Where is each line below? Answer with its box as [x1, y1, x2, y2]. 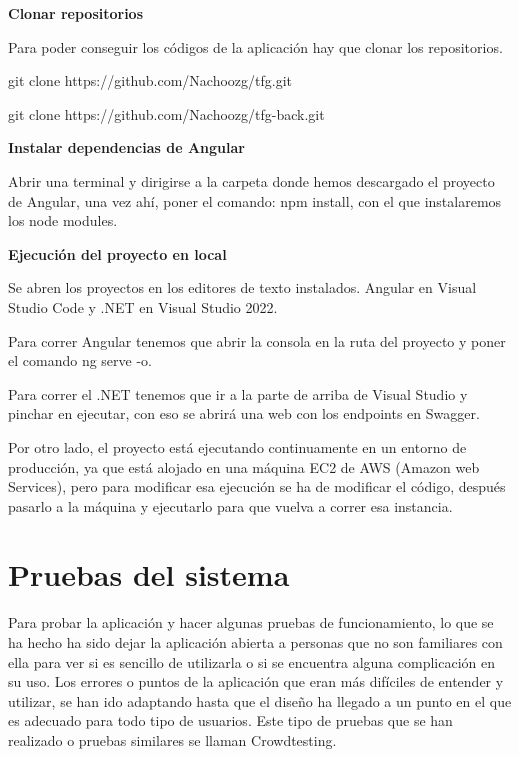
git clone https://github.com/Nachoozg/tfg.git [8, 70, 292, 91]
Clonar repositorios [8, 3, 144, 23]
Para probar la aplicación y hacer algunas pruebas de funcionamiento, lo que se [8, 612, 494, 633]
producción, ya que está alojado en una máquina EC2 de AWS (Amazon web [8, 456, 480, 477]
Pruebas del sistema [8, 554, 290, 595]
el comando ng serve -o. [8, 350, 152, 371]
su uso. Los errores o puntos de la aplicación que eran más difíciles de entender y [8, 671, 504, 692]
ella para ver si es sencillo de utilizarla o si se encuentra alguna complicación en [8, 651, 495, 672]
